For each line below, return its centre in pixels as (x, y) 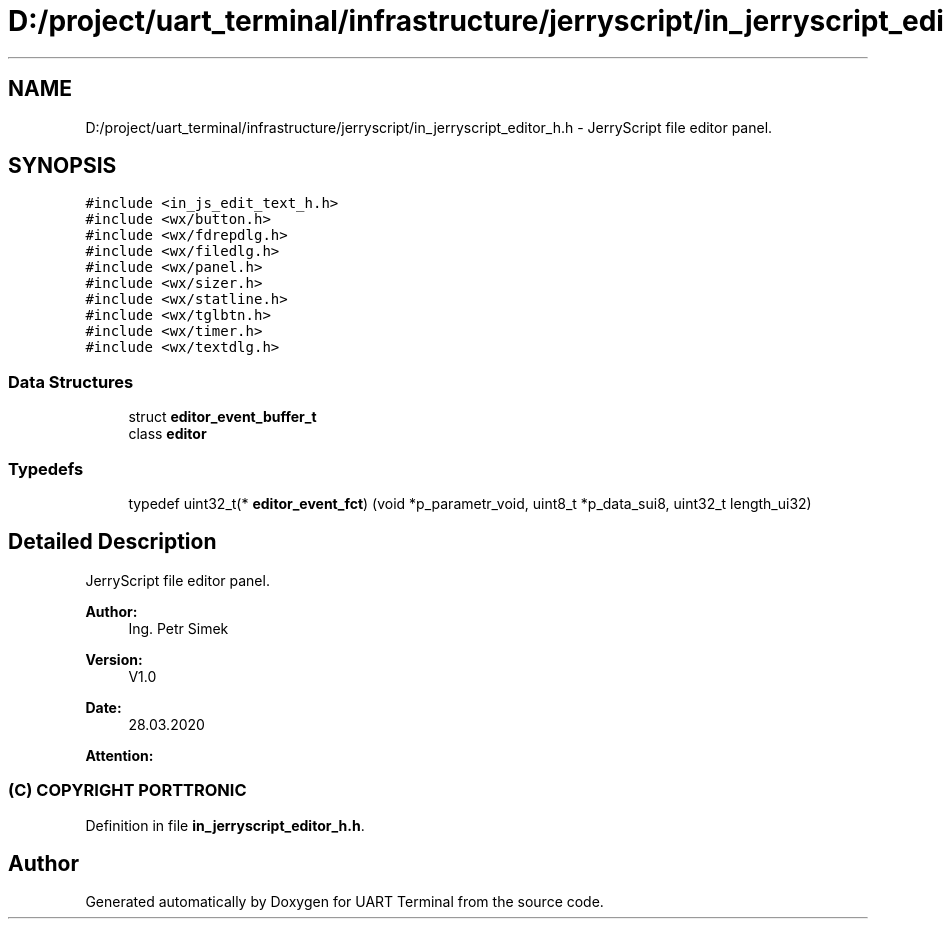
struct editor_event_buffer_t (222, 417)
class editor (167, 434)
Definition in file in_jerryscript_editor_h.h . (225, 825)
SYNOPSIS (62, 166)
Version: (114, 659)
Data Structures (71, 381)
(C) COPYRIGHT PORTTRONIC (127, 790)
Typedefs (46, 468)
